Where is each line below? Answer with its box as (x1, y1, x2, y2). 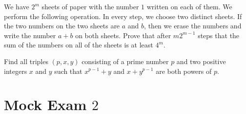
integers (4, 66, 27, 76)
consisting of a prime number (82, 56, 169, 66)
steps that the (198, 30, 240, 40)
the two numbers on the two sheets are (4, 21, 120, 31)
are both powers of (156, 66, 212, 76)
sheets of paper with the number (41, 1, 139, 11)
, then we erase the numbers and (144, 21, 242, 31)
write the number (4, 30, 56, 40)
